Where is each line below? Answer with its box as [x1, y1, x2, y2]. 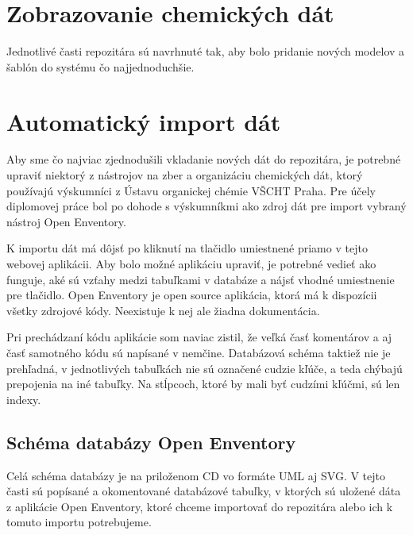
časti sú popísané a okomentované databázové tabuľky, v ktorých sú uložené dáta [6, 483, 401, 499]
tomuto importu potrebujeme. [6, 514, 152, 530]
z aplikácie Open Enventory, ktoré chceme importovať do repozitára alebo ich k [6, 498, 393, 514]
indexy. [6, 391, 41, 407]
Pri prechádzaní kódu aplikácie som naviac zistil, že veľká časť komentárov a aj [6, 329, 392, 345]
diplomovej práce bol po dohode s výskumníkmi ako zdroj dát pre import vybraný [6, 198, 407, 214]
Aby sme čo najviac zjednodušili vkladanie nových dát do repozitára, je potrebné [6, 151, 401, 167]
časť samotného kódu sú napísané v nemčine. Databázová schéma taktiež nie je [6, 344, 391, 360]
